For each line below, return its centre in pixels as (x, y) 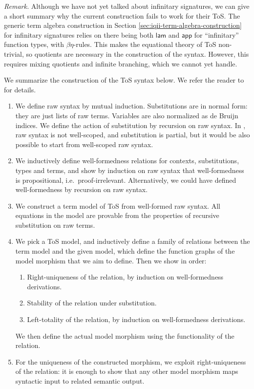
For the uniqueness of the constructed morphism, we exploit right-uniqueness (131, 361)
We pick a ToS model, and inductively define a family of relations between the (133, 241)
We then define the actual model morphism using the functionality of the (125, 335)
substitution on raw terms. (55, 225)
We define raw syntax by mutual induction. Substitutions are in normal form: (131, 106)
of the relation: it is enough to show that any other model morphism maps (127, 371)
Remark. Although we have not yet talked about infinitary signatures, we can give (127, 6)
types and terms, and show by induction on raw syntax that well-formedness (130, 170)
